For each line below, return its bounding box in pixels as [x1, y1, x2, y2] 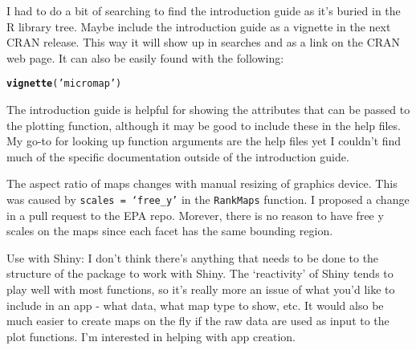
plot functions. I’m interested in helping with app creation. [6, 328, 296, 344]
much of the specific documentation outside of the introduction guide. [6, 148, 349, 165]
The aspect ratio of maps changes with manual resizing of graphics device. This [6, 175, 398, 192]
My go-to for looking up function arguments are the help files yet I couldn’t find [6, 132, 402, 149]
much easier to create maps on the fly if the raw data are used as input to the [6, 312, 389, 329]
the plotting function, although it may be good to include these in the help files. [6, 116, 401, 133]
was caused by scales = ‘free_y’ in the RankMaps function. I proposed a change [6, 191, 410, 207]
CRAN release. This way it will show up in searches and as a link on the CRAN [6, 34, 401, 51]
